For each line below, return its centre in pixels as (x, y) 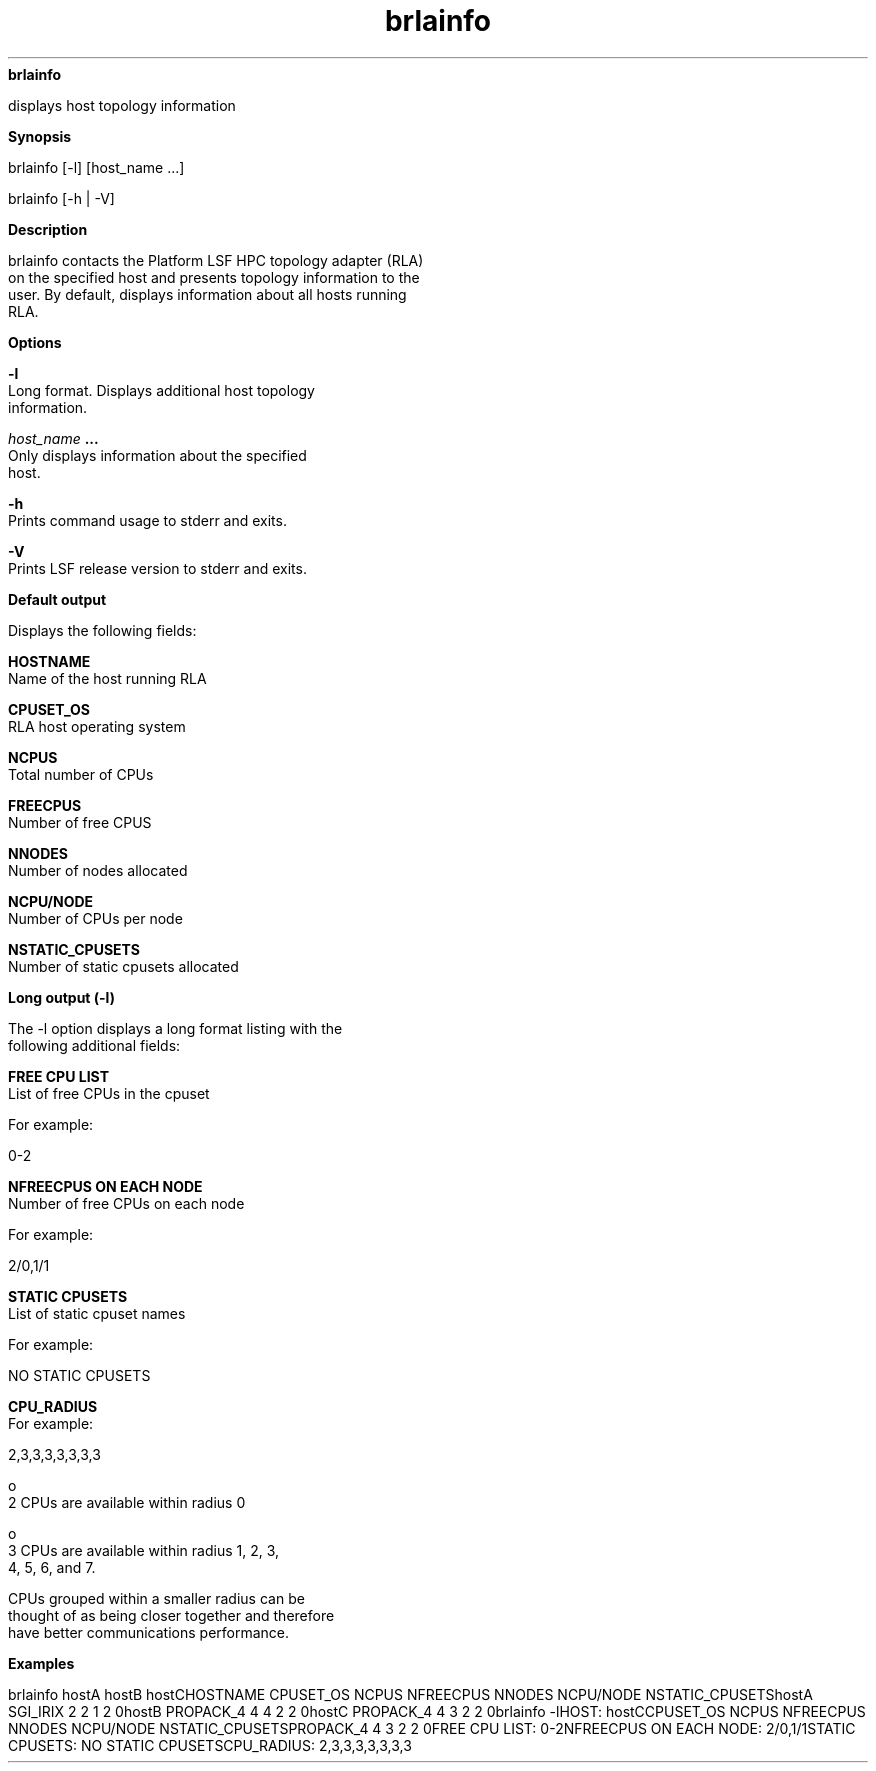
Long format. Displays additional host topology (161, 390)
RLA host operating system (97, 726)
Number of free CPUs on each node (126, 1203)
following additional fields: (94, 1045)
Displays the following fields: (102, 630)
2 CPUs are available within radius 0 (127, 1502)
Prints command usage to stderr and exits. (147, 520)
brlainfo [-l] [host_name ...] (96, 167)
